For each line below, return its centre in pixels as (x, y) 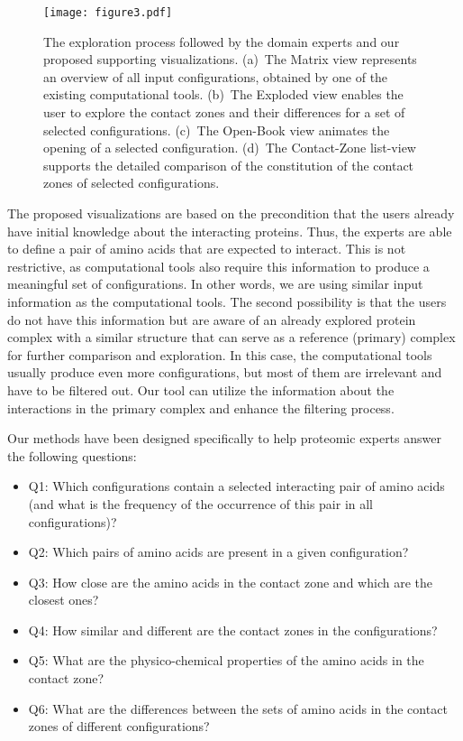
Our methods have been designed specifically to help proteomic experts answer (224, 438)
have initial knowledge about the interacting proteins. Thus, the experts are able (230, 231)
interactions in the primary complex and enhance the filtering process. (201, 408)
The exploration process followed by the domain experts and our (222, 41)
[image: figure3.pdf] (108, 13)
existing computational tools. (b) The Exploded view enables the (223, 94)
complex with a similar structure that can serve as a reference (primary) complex (231, 337)
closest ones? (64, 600)
